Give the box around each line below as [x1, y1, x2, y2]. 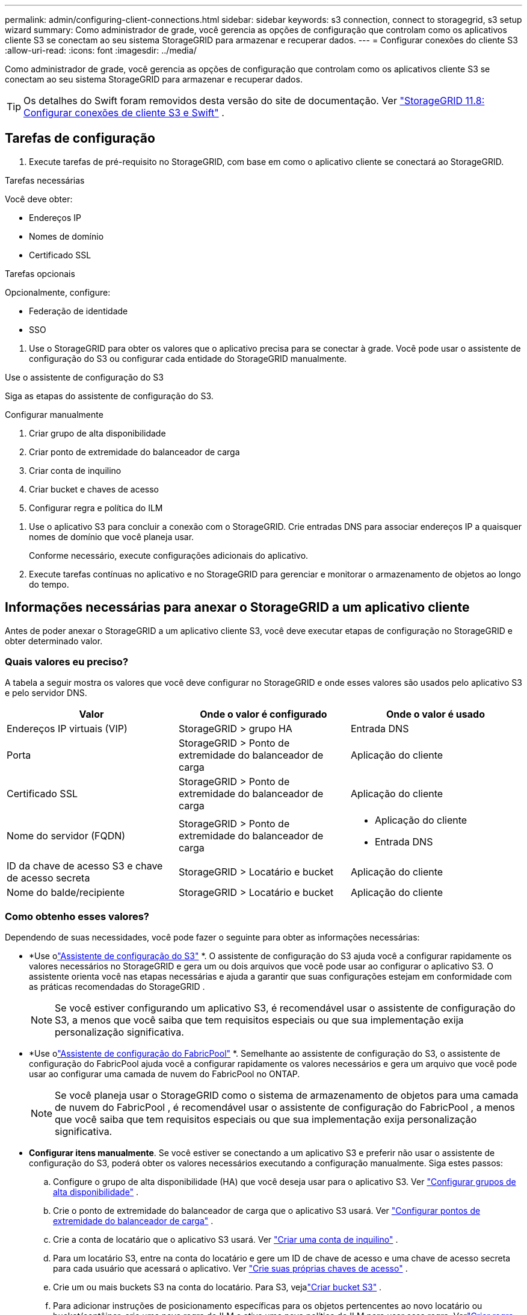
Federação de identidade [29, 305, 128, 316]
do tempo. [29, 579, 69, 589]
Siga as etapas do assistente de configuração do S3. [5, 390, 214, 401]
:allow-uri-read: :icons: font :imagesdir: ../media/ [5, 45, 197, 55]
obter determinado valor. [5, 635, 103, 646]
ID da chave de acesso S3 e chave [7, 860, 163, 872]
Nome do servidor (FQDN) [7, 830, 126, 842]
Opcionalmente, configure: [5, 287, 111, 297]
